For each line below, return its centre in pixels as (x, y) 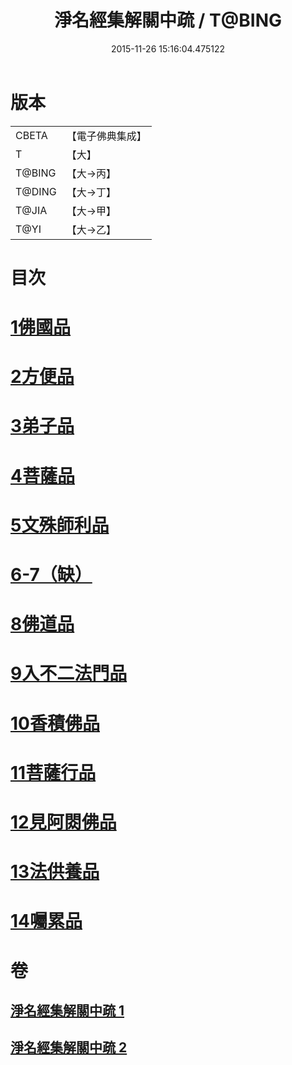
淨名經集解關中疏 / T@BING (167, 20)
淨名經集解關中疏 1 (67, 1010)
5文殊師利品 (60, 525)
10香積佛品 (55, 723)
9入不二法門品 (69, 673)
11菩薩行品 (53, 772)
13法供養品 (55, 872)
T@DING (36, 191)
